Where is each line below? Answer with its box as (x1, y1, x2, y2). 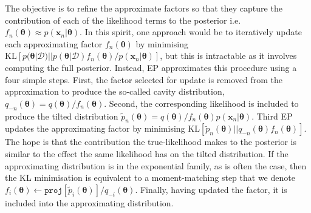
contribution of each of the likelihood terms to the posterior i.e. (5, 13, 241, 26)
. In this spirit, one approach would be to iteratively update (80, 25, 302, 38)
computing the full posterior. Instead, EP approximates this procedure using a (5, 61, 297, 73)
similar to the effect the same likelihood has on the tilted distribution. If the (5, 147, 289, 160)
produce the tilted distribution (5, 109, 118, 122)
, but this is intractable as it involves (160, 49, 297, 62)
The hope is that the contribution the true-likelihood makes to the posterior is (5, 135, 296, 148)
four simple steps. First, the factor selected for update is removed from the (5, 73, 283, 86)
